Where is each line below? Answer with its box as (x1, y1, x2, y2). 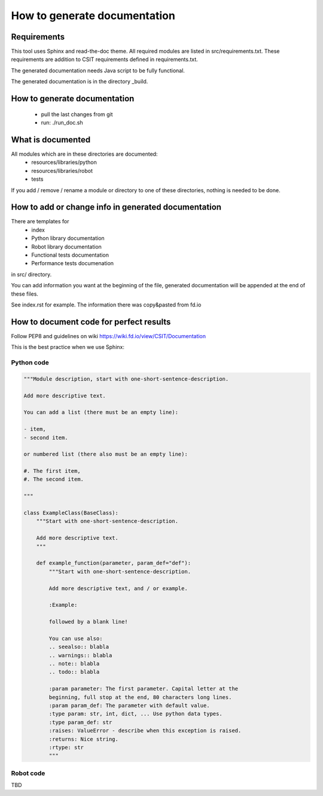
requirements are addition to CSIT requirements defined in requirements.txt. (11, 56, 199, 63)
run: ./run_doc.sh (41, 119, 83, 126)
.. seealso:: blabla (48, 643, 109, 651)
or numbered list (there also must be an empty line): (23, 451, 188, 458)
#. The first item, (23, 467, 81, 475)
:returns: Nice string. (48, 736, 119, 742)
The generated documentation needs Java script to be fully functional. (11, 66, 185, 74)
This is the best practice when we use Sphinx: (11, 344, 125, 351)
